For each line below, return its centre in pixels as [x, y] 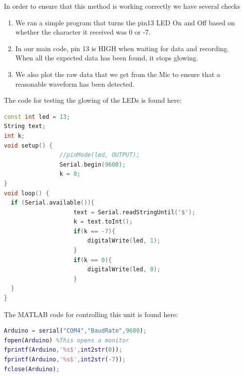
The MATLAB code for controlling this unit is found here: [91, 314]
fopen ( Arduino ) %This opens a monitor [67, 340]
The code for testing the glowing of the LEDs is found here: [93, 100]
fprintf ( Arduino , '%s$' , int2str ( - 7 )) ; [65, 359]
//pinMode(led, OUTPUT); [100, 155]
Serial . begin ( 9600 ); [93, 164]
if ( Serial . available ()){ [53, 203]
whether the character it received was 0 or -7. [83, 32]
